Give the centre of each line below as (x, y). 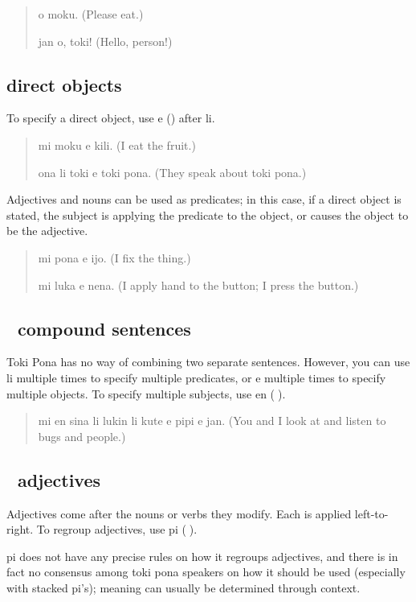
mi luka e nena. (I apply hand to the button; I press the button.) (198, 285)
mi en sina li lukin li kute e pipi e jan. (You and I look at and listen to (212, 421)
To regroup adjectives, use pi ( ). (117, 529)
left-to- (371, 513)
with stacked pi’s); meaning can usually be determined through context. (184, 587)
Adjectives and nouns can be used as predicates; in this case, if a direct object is (204, 199)
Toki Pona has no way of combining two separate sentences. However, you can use (208, 362)
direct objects (64, 84)
